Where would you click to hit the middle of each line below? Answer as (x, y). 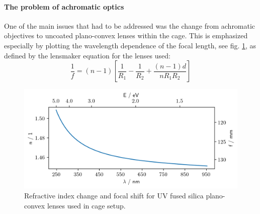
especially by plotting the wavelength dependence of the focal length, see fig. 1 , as (130, 45)
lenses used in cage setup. (86, 205)
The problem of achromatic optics (64, 6)
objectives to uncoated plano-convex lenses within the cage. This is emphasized (126, 35)
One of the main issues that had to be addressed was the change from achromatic (130, 25)
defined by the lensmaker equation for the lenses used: (87, 55)
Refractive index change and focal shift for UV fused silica (114, 196)
